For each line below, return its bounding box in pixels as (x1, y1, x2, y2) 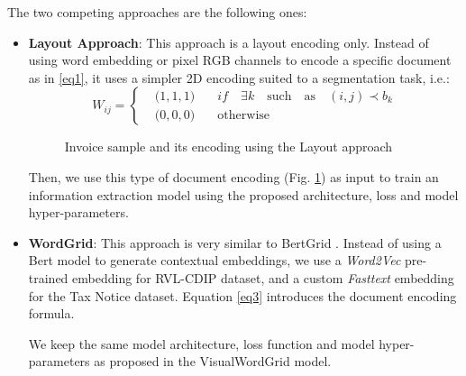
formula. (28, 304, 75, 323)
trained (28, 268, 69, 287)
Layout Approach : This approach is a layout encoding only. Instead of (28, 32, 429, 51)
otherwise (217, 108, 270, 122)
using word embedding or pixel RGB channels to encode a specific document (28, 50, 452, 69)
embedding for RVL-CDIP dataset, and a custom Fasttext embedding (72, 268, 454, 287)
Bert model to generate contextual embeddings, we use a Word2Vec (28, 251, 401, 270)
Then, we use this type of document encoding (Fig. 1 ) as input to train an (28, 167, 439, 186)
